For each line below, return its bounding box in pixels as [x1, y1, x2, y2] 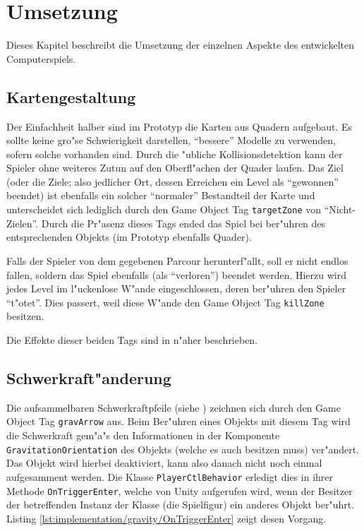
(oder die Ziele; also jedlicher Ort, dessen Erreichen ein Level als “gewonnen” [6, 174, 339, 189]
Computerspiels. [6, 51, 76, 66]
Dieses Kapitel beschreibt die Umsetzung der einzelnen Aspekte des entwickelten [6, 37, 354, 52]
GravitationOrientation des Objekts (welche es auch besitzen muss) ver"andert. [6, 441, 359, 456]
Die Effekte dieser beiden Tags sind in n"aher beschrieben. [6, 332, 258, 347]
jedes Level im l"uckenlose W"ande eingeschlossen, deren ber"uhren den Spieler [6, 281, 346, 296]
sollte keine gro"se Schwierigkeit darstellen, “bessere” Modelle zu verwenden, [6, 133, 336, 148]
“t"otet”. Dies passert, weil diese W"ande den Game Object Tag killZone [6, 294, 324, 309]
